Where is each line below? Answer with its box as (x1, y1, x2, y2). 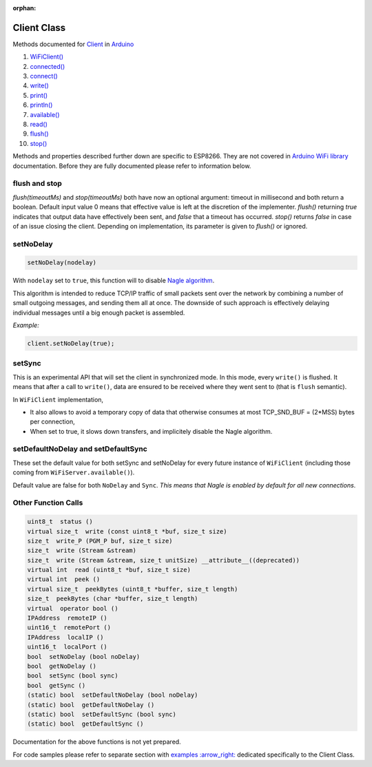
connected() (30, 62, 65, 70)
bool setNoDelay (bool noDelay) (27, 653, 141, 660)
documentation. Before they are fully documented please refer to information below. (12, 162, 251, 170)
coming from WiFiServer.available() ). (12, 468, 135, 476)
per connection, (30, 417, 75, 426)
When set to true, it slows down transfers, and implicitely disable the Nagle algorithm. (30, 427, 273, 435)
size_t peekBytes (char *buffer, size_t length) (27, 595, 198, 602)
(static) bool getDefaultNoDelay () (27, 701, 155, 708)
